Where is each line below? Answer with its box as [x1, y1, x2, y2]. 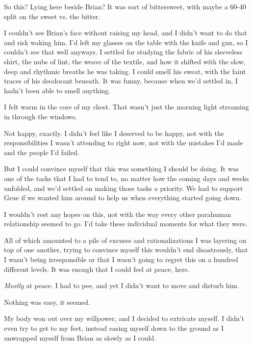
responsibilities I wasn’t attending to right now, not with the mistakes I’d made [4, 137, 243, 148]
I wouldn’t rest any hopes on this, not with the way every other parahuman [4, 209, 231, 219]
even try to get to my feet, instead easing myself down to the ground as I [4, 323, 224, 333]
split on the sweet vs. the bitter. [4, 11, 101, 21]
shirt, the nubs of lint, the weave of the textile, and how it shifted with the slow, [4, 56, 246, 66]
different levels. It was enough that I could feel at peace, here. [4, 264, 190, 274]
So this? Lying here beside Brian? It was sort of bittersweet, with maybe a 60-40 [4, 1, 246, 11]
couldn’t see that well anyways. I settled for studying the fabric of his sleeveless [4, 47, 243, 57]
